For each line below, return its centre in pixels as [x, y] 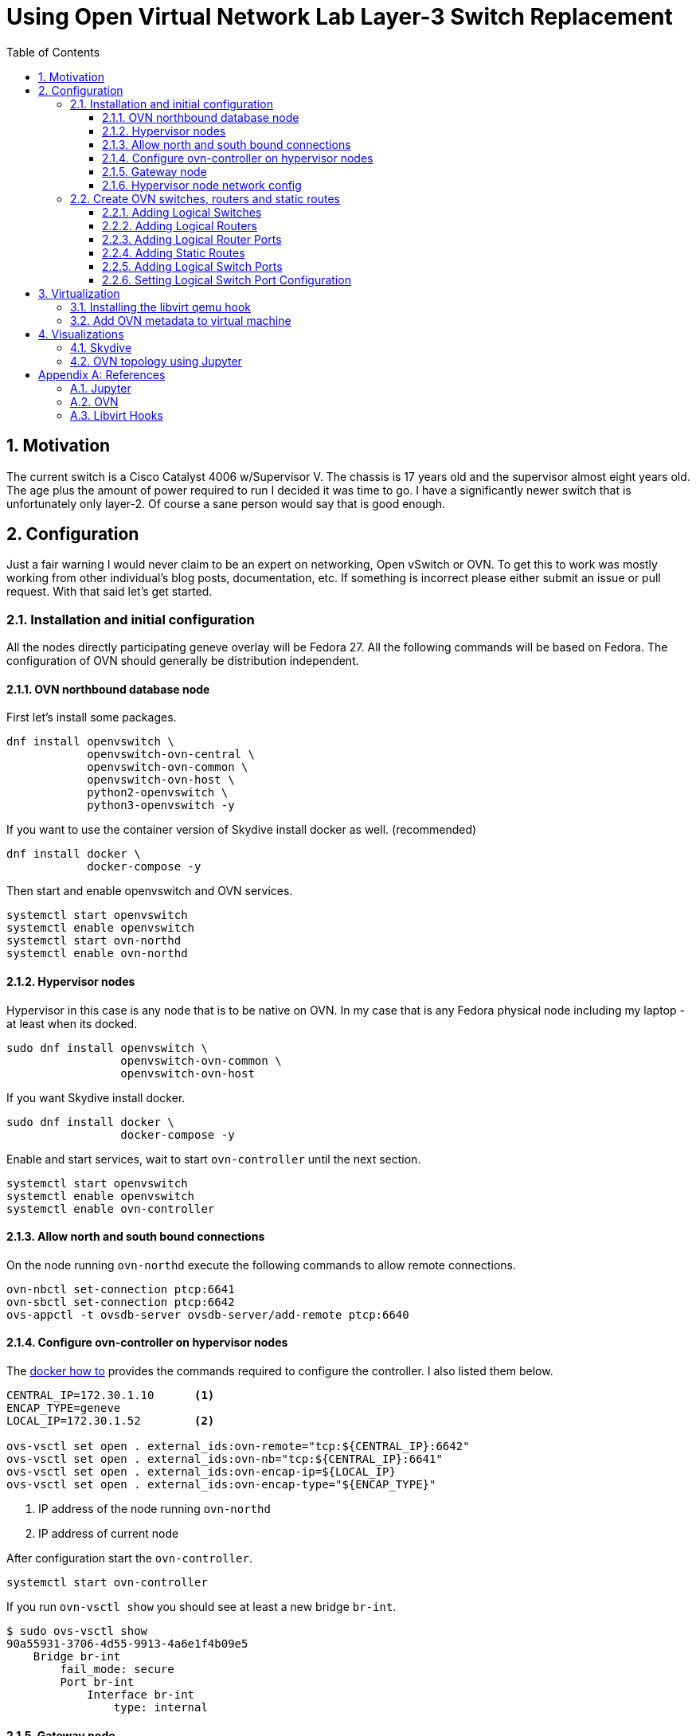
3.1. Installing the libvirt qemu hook [160, 307]
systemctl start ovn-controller [107, 1583]
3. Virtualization [79, 293]
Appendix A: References [102, 374]
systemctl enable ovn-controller [111, 1208]
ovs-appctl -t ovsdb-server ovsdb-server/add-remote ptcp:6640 [208, 1314]
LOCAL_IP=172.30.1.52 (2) [111, 1421]
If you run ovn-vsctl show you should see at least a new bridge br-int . [201, 1607]
